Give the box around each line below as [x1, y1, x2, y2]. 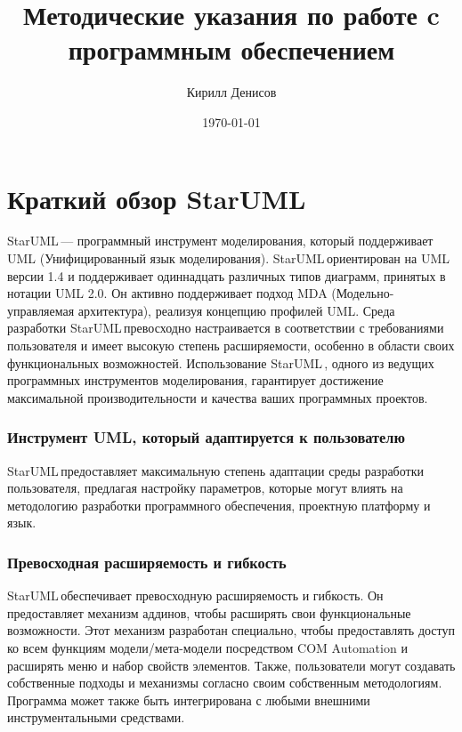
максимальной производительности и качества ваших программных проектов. [7, 388, 428, 406]
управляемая [7, 301, 75, 319]
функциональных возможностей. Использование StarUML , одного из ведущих [7, 353, 434, 372]
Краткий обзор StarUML [7, 180, 306, 216]
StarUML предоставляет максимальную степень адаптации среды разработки [7, 461, 424, 479]
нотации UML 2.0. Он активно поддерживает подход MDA [7, 284, 328, 302]
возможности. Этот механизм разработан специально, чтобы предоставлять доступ [7, 621, 455, 639]
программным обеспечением [68, 31, 395, 68]
